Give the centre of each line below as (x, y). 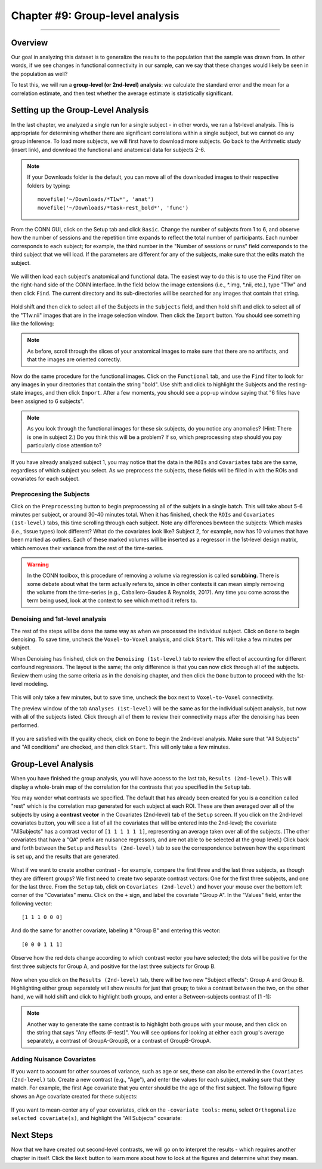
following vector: (32, 904)
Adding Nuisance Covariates (53, 1060)
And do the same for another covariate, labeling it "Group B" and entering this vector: (116, 930)
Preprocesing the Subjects (50, 495)
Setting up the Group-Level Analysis (80, 110)
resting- (298, 384)
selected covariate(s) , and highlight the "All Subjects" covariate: (96, 1118)
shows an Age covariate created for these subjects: (74, 1096)
